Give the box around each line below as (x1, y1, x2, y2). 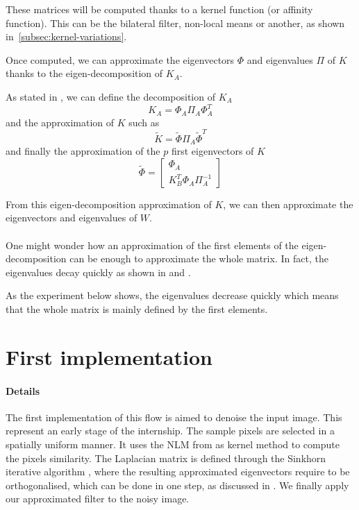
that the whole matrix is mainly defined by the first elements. (6, 302, 268, 316)
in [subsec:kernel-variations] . (6, 29, 127, 44)
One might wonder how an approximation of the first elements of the (6, 237, 299, 252)
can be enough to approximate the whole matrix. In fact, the (69, 251, 328, 266)
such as (128, 114, 160, 129)
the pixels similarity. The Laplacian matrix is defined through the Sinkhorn (6, 450, 326, 465)
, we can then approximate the (223, 196, 353, 211)
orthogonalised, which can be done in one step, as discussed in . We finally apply (6, 477, 349, 492)
